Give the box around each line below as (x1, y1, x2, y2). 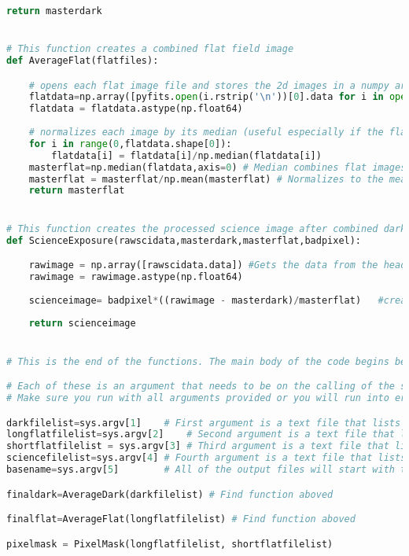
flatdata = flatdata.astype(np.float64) (28, 103, 243, 115)
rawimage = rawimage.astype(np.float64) (28, 271, 243, 282)
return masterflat (28, 185, 125, 197)
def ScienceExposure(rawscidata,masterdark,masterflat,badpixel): (6, 234, 362, 246)
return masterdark (6, 6, 102, 17)
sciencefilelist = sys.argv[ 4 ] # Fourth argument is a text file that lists (6, 452, 407, 464)
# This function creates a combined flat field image (6, 43, 294, 55)
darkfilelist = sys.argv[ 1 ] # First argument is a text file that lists (6, 417, 401, 429)
